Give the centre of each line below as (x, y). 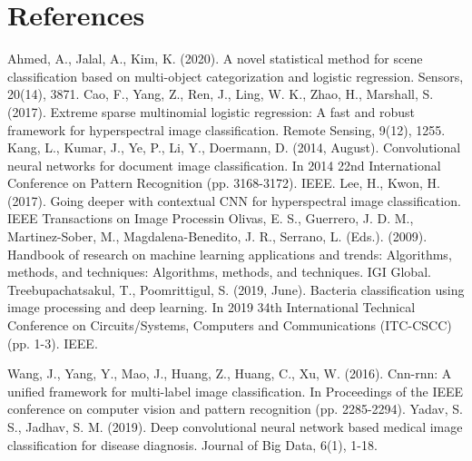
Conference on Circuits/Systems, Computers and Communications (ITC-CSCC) (230, 325)
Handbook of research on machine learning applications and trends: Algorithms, (230, 254)
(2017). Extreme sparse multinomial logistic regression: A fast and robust (211, 111)
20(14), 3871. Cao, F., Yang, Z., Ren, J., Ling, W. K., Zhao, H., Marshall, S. (221, 94)
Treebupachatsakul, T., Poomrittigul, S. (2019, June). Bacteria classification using (236, 289)
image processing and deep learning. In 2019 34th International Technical (211, 307)
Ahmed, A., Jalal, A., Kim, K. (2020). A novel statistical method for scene (215, 59)
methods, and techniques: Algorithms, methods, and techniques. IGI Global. (219, 272)
